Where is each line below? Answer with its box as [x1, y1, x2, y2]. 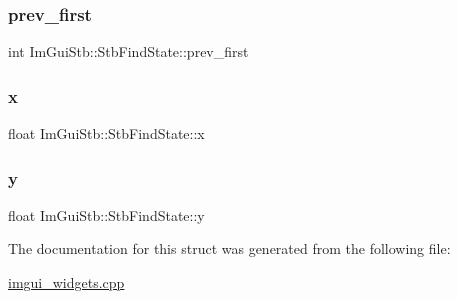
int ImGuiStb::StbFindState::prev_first [8, 41, 249, 62]
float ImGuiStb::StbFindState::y [8, 204, 205, 225]
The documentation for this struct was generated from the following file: [8, 238, 451, 259]
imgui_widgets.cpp [8, 272, 125, 293]
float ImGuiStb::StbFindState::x [8, 123, 205, 144]
